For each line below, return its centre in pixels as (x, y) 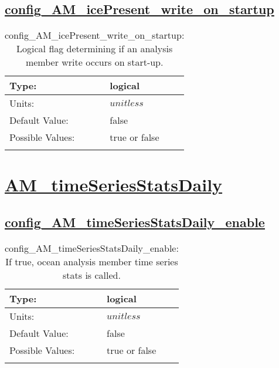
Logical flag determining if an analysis (95, 49)
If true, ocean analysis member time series (92, 261)
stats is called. (92, 275)
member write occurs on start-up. (94, 62)
